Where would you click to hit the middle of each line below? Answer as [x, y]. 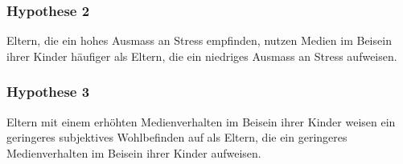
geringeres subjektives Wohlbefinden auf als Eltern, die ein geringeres [177, 137]
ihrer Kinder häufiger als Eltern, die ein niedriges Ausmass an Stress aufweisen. [202, 56]
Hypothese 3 [48, 92]
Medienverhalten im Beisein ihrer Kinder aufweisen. [134, 152]
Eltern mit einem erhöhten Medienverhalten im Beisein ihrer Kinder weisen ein [201, 121]
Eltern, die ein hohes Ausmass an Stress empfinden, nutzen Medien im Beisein [199, 40]
